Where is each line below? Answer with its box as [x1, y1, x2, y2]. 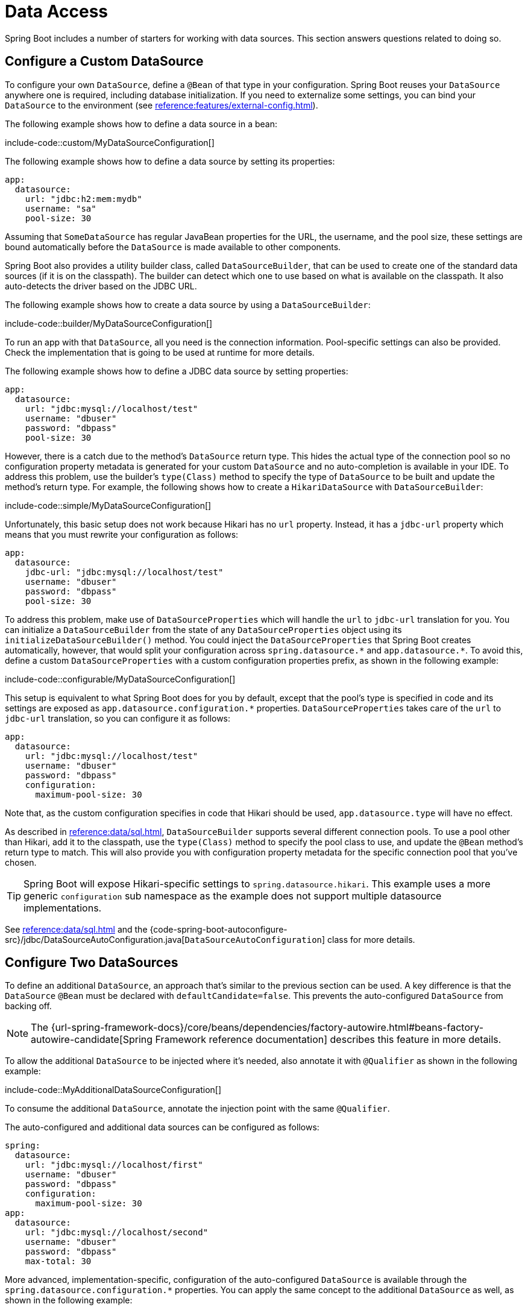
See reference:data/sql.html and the [5, 924, 148, 934]
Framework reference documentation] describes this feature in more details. [155, 1033, 501, 1046]
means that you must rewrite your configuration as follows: [5, 529, 239, 540]
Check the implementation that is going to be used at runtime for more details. [5, 347, 315, 357]
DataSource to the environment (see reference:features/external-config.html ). [5, 99, 318, 110]
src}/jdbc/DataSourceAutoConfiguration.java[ [5, 934, 185, 945]
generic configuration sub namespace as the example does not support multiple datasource [24, 889, 442, 902]
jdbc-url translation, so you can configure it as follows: [5, 713, 231, 723]
